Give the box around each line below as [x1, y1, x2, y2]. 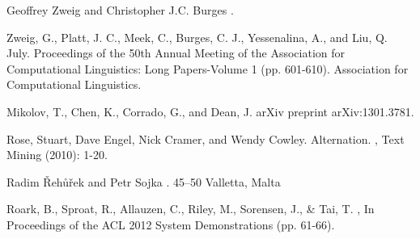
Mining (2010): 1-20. [6, 146, 108, 163]
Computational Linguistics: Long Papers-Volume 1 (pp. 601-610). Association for [6, 60, 409, 77]
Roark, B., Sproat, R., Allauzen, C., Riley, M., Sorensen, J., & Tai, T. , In [6, 200, 375, 217]
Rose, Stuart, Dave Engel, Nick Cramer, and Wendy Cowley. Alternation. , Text [6, 130, 405, 147]
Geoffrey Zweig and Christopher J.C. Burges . [6, 2, 234, 18]
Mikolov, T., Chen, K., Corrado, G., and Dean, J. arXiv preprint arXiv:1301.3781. [6, 103, 414, 119]
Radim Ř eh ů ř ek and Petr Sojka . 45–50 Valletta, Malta [6, 173, 281, 190]
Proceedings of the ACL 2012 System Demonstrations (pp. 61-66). [6, 216, 335, 233]
